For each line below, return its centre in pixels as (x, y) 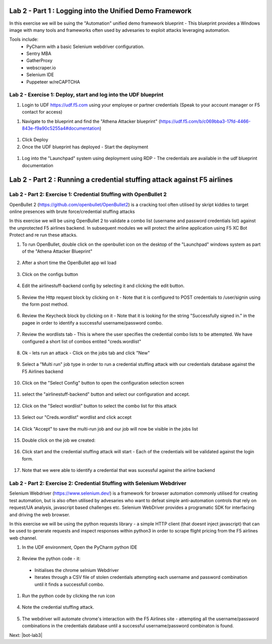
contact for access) (42, 112)
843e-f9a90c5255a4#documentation (61, 128)
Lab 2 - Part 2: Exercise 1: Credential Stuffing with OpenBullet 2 (88, 194)
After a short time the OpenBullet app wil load (69, 263)
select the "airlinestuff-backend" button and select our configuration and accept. (106, 394)
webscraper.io (41, 68)
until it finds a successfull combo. (69, 584)
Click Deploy (35, 140)
